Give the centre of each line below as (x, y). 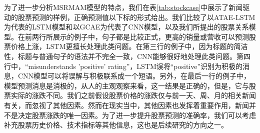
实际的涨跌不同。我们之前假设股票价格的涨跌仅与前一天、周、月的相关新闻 (133, 95)
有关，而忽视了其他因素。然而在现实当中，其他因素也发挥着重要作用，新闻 (126, 105)
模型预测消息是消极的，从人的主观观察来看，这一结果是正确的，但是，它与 (126, 85)
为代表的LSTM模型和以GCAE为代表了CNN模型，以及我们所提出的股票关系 (126, 27)
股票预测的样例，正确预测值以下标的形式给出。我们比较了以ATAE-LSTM (136, 17)
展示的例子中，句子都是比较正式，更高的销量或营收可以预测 (151, 36)
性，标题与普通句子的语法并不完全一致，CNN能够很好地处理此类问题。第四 (127, 56)
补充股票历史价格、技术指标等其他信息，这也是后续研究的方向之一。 (116, 125)
